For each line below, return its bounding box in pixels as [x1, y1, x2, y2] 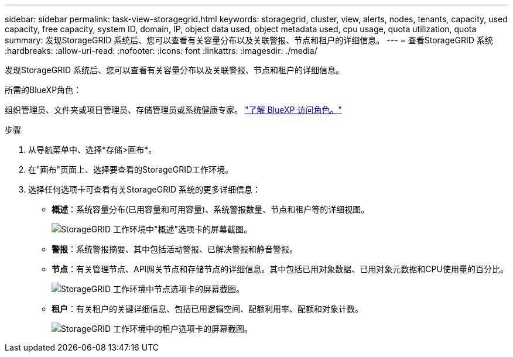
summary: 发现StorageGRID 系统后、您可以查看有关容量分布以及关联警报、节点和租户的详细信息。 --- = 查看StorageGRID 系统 [5, 35, 493, 45]
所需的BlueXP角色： [5, 85, 82, 95]
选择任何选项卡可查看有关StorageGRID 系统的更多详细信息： [28, 184, 261, 194]
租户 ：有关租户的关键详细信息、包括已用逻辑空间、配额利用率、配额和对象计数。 [52, 304, 363, 314]
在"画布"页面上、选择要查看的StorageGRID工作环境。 [28, 164, 234, 174]
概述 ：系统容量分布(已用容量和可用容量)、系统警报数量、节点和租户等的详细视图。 [52, 204, 370, 214]
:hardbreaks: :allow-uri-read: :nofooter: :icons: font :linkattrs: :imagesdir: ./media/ [5, 46, 317, 56]
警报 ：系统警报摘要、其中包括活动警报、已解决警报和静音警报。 [52, 244, 297, 254]
